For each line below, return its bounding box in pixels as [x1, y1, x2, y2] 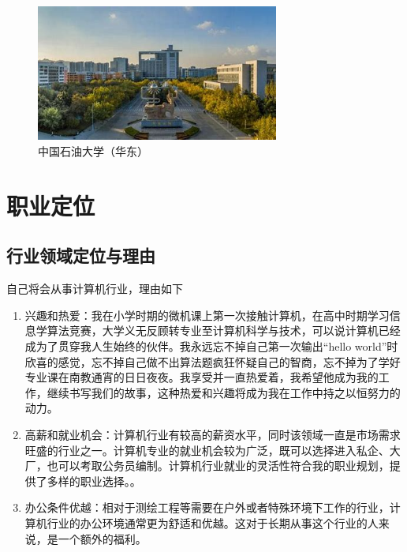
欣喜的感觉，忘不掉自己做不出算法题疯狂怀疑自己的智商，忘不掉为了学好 [24, 353, 401, 370]
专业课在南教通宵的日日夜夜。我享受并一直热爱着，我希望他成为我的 [24, 369, 379, 385]
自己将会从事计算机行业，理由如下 [6, 280, 183, 297]
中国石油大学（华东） [38, 143, 148, 160]
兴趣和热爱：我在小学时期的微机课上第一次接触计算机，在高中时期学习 [24, 306, 390, 323]
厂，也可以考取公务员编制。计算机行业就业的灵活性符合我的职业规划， [24, 457, 390, 474]
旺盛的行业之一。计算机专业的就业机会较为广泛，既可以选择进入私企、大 [24, 441, 401, 458]
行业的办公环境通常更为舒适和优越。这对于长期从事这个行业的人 [47, 514, 379, 531]
